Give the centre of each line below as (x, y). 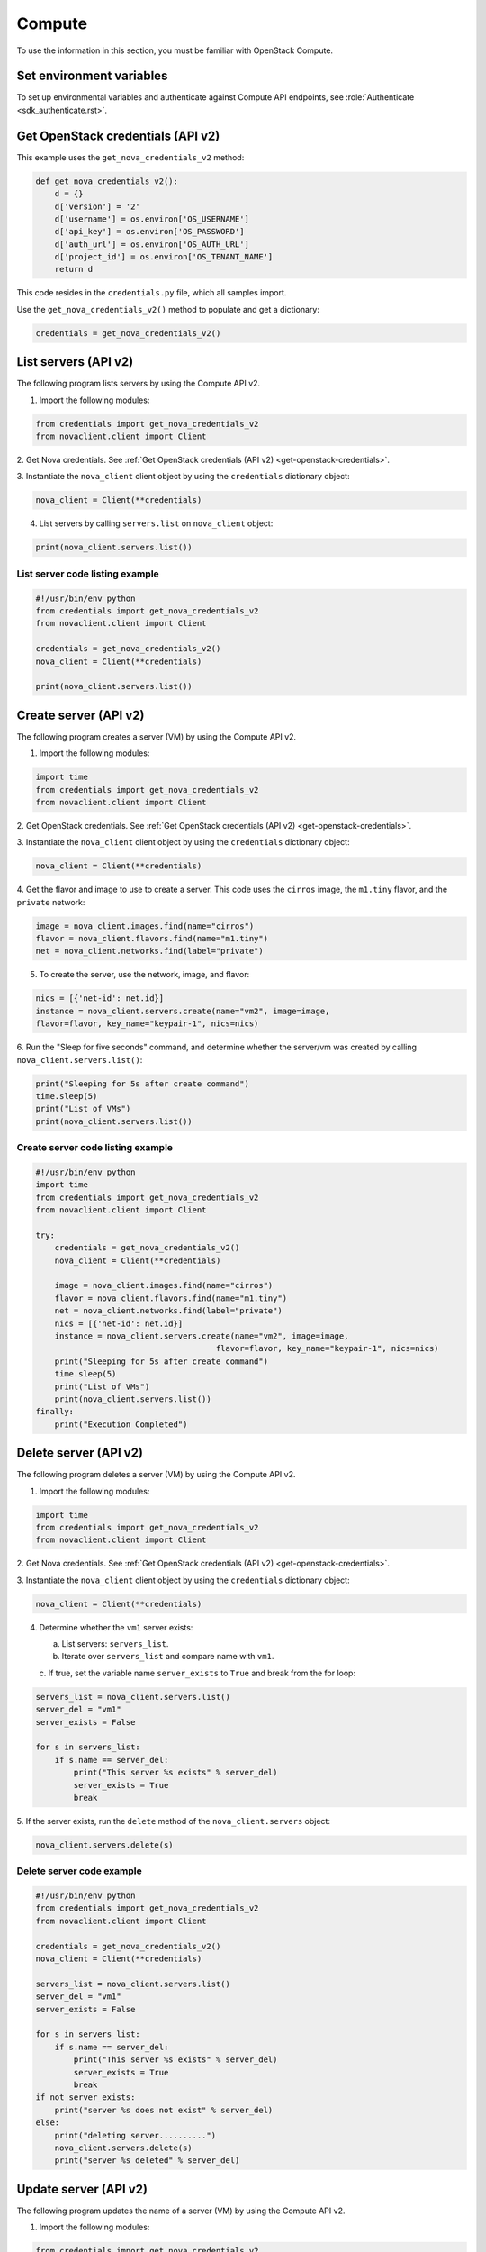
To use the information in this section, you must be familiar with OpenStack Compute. (175, 50)
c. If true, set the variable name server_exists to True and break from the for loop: (197, 1673)
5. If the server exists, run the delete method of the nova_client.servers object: (173, 1821)
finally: (55, 1412)
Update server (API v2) (82, 2189)
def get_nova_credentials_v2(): (107, 181)
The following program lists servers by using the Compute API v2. (139, 384)
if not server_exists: (85, 2098)
